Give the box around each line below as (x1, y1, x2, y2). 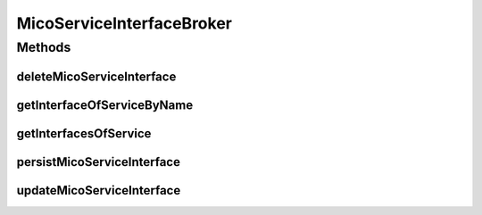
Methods (16, 39, 71, 55)
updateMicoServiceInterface (16, 183, 181, 198)
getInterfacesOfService (16, 126, 152, 141)
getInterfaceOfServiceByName (16, 97, 194, 112)
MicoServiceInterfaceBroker (16, 13, 232, 33)
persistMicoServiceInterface (16, 154, 180, 170)
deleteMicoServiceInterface (16, 69, 177, 84)
